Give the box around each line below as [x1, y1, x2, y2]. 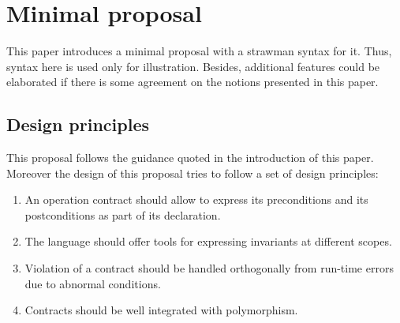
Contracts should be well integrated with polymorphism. [24, 302, 298, 318]
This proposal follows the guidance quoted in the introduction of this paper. [6, 149, 374, 166]
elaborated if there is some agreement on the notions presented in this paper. [6, 73, 379, 90]
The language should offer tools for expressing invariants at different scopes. [24, 233, 392, 250]
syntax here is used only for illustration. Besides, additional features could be [6, 58, 380, 74]
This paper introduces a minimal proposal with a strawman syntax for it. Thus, [6, 43, 392, 59]
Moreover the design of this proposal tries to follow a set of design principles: [6, 164, 379, 181]
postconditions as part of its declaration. [24, 206, 221, 223]
